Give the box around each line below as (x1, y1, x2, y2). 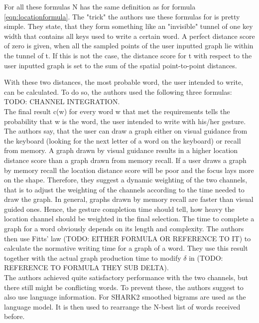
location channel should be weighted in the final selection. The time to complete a (4, 213, 255, 224)
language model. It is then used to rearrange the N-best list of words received (4, 301, 241, 312)
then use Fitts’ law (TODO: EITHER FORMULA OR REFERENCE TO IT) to (4, 233, 251, 243)
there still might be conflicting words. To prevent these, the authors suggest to (4, 282, 244, 292)
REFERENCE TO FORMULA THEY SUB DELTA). (4, 262, 169, 273)
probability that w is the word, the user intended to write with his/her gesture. (4, 116, 246, 126)
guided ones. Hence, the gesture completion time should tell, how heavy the (4, 203, 235, 214)
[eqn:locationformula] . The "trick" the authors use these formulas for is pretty (4, 11, 240, 21)
